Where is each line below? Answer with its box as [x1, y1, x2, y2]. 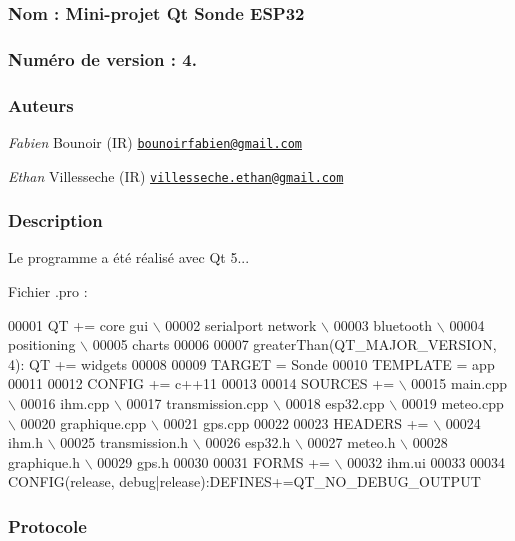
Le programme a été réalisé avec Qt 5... [8, 247, 250, 268]
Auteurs [8, 92, 74, 117]
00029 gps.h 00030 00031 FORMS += [97, 451, 330, 472]
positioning [8, 334, 76, 355]
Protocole [8, 513, 87, 538]
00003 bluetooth [333, 314, 433, 335]
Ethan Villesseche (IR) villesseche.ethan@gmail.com [8, 165, 344, 186]
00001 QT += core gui [8, 314, 149, 335]
